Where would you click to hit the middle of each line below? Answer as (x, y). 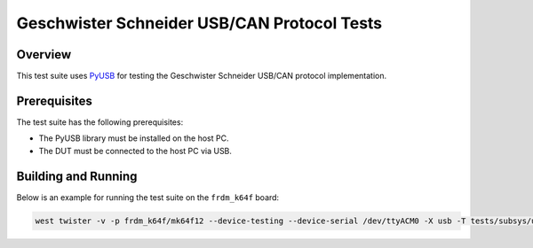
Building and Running (77, 176)
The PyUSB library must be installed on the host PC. (134, 138)
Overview (44, 54)
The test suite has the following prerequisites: (100, 122)
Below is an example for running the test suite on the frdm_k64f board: (148, 197)
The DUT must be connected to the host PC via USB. (135, 151)
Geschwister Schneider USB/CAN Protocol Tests (199, 23)
